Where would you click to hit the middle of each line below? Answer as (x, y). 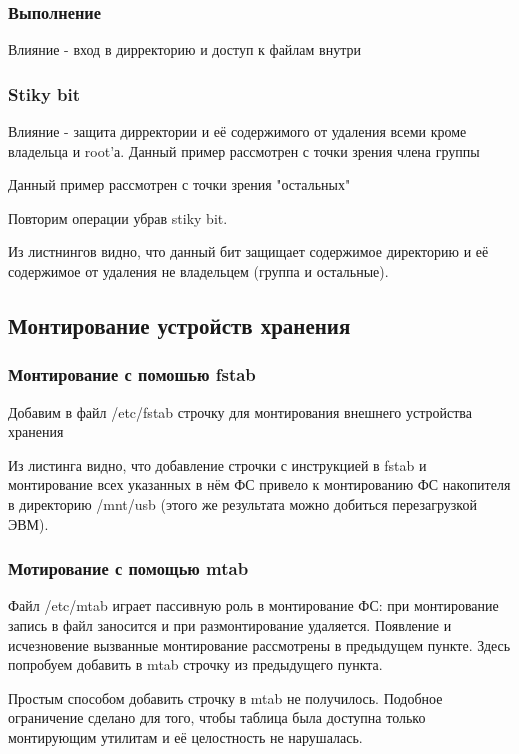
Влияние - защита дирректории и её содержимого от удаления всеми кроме (237, 131)
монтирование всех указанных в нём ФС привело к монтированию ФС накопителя (259, 484)
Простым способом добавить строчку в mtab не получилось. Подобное (225, 697)
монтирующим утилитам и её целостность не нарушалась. (185, 736)
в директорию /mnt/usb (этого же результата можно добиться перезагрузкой (242, 503)
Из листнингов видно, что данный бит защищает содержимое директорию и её (248, 251)
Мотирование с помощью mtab (128, 568)
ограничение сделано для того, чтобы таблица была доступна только (217, 717)
